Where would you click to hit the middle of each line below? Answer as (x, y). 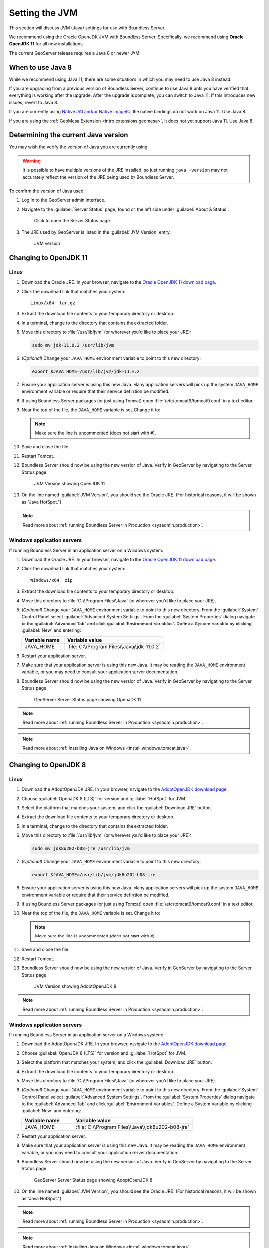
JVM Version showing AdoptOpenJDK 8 (75, 986)
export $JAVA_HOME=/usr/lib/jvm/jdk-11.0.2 (86, 372)
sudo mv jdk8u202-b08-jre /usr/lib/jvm (81, 848)
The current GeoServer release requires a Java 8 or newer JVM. (75, 53)
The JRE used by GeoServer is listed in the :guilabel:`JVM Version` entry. (96, 232)
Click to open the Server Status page (72, 221)
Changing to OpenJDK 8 (48, 765)
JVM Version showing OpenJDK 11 (69, 483)
